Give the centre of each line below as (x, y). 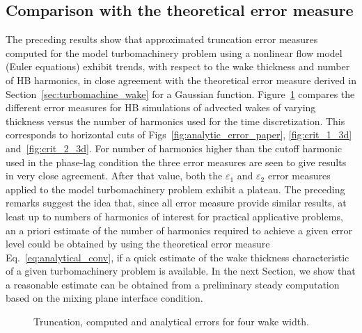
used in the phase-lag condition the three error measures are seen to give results (176, 162)
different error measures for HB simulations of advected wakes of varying (161, 107)
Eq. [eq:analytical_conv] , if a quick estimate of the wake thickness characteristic (178, 257)
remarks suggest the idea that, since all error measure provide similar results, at (176, 203)
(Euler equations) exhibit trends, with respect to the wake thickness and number (178, 66)
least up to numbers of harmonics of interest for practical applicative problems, (174, 216)
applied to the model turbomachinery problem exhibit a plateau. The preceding (175, 189)
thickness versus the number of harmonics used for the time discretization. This (175, 121)
